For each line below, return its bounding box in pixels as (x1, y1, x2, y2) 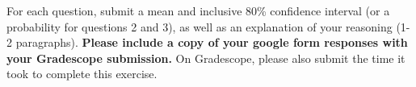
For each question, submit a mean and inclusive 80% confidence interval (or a (6, 2, 390, 19)
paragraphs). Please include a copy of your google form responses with (15, 34, 408, 51)
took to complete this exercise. (6, 65, 158, 82)
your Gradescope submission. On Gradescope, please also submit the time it (6, 49, 405, 66)
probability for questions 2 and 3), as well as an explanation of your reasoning (6, 18, 393, 35)
